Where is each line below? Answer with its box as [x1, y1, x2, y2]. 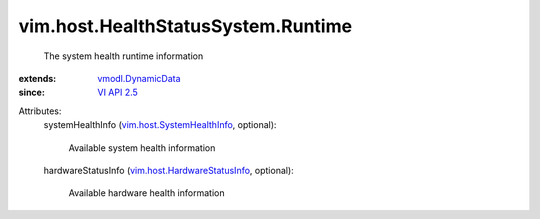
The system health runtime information [43, 50, 204, 62]
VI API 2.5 [97, 86, 139, 99]
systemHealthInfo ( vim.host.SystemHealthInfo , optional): [43, 119, 277, 131]
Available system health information [68, 141, 216, 154]
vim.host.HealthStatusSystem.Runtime [18, 15, 353, 37]
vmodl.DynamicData [97, 72, 181, 84]
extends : [18, 72, 57, 84]
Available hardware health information [68, 187, 225, 199]
